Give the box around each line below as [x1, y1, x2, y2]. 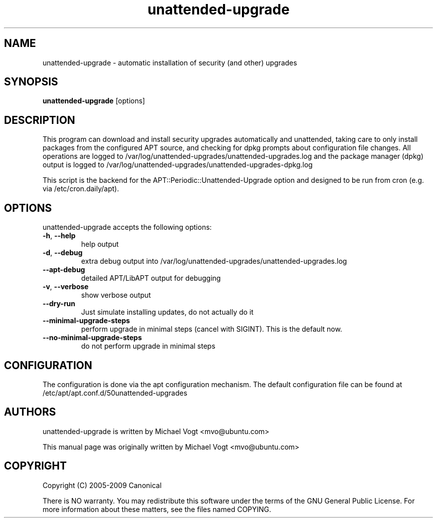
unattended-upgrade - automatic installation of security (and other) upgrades [42, 58, 297, 67]
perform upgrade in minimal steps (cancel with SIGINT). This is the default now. [81, 325, 342, 334]
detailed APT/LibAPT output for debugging [81, 274, 221, 283]
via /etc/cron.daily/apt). [42, 184, 119, 193]
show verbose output [81, 291, 151, 300]
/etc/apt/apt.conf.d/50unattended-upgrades [42, 388, 188, 397]
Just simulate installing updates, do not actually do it [81, 308, 254, 317]
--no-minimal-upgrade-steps [42, 333, 142, 342]
